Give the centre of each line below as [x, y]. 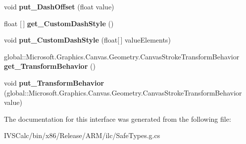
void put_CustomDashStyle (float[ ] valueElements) [87, 40]
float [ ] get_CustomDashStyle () [59, 23]
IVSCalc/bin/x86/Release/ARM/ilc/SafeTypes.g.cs [82, 135]
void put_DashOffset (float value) [59, 6]
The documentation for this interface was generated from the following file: [118, 119]
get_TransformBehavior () [50, 66]
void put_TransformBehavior [54, 82]
